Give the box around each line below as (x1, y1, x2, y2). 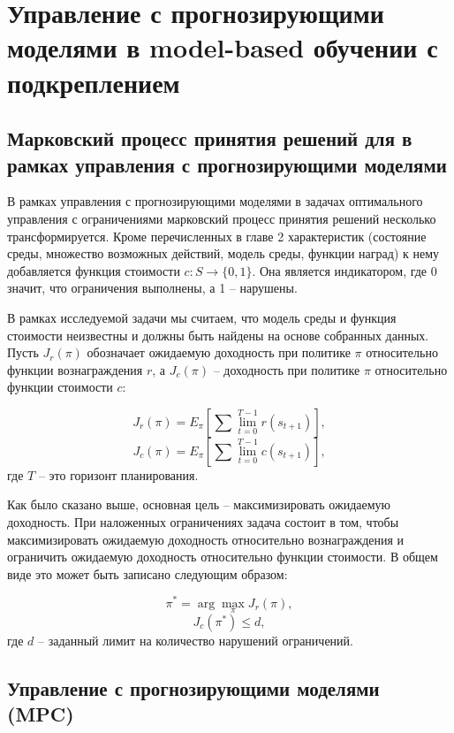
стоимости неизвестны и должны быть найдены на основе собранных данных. (7, 325, 429, 344)
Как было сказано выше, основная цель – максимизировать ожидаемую (7, 495, 391, 514)
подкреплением (7, 64, 180, 100)
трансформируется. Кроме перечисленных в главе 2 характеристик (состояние (7, 226, 427, 245)
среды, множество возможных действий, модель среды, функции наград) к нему (7, 244, 440, 263)
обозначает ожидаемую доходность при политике (87, 343, 351, 362)
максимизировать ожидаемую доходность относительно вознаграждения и (7, 530, 405, 548)
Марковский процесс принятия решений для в (7, 125, 412, 152)
